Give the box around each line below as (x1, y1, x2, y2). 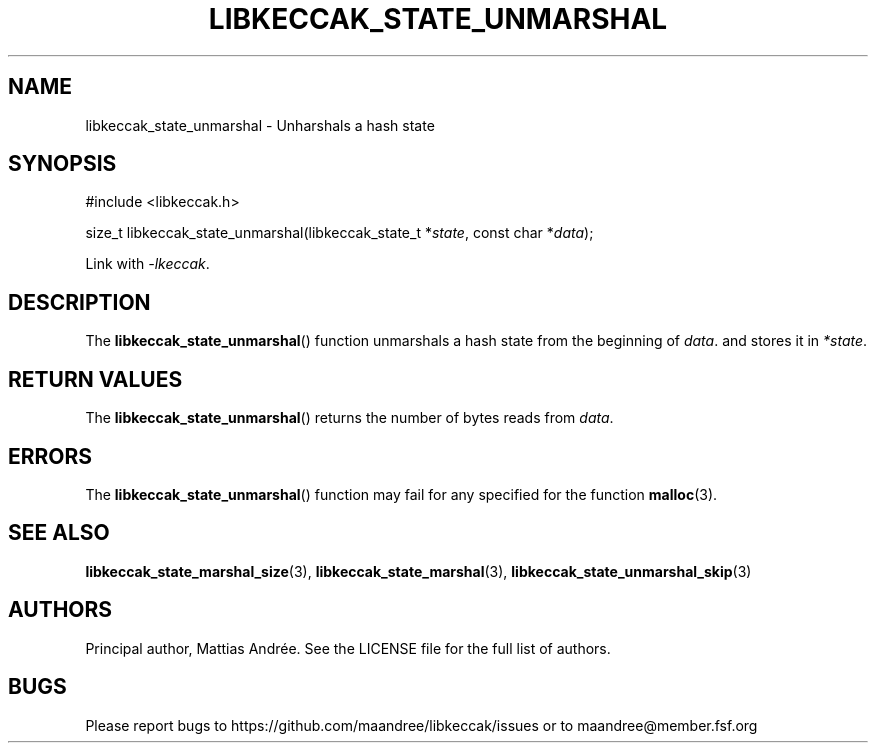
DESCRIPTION (8, 289, 151, 315)
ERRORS (8, 443, 93, 469)
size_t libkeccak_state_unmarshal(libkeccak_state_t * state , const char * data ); (85, 224, 594, 242)
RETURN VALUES (8, 366, 183, 392)
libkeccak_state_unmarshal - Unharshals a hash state (85, 116, 435, 134)
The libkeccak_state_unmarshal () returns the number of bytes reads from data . (85, 409, 614, 427)
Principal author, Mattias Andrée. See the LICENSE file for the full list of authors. (85, 639, 611, 657)
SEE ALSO (8, 520, 110, 546)
